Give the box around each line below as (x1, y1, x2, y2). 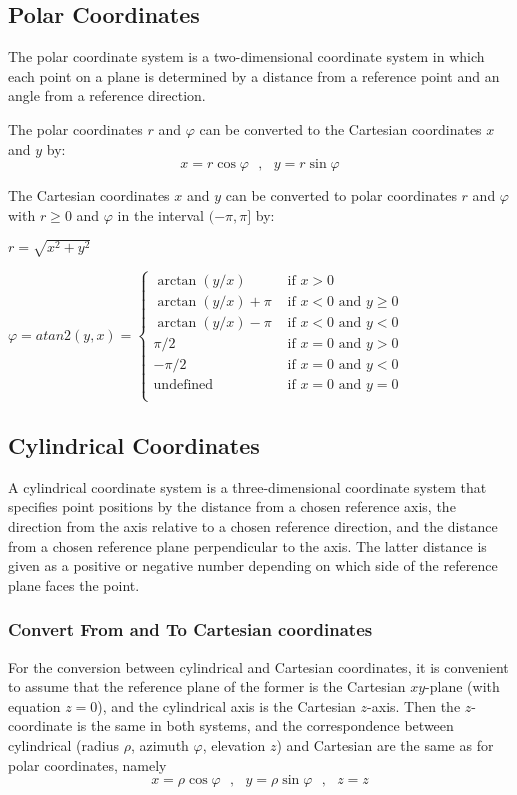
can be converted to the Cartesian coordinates (199, 118, 482, 139)
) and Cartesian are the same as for (276, 734, 494, 755)
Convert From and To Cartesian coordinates (8, 617, 373, 642)
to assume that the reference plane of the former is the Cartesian (8, 676, 406, 697)
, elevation (202, 734, 266, 755)
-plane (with (425, 676, 500, 697)
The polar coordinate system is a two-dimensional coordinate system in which (8, 46, 485, 67)
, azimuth (130, 734, 189, 755)
